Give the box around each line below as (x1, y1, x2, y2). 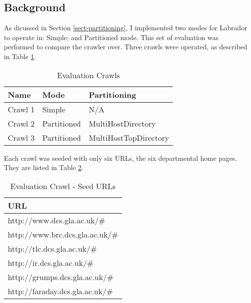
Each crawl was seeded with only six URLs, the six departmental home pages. (4, 152, 237, 163)
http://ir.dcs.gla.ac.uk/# (8, 257, 94, 268)
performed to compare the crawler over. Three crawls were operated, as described (4, 42, 248, 52)
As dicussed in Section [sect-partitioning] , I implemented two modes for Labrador (4, 22, 248, 33)
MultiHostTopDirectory (88, 131, 169, 143)
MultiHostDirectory (88, 117, 156, 129)
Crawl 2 (8, 117, 35, 129)
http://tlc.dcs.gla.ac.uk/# (8, 242, 97, 254)
